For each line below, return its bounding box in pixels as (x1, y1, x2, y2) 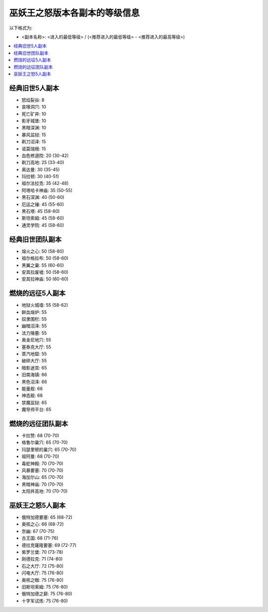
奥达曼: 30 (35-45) (21, 167, 60, 173)
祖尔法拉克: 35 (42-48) (21, 180, 69, 186)
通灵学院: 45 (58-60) (21, 222, 65, 228)
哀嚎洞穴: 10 (21, 104, 47, 110)
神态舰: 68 (21, 393, 43, 399)
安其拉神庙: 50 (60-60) (21, 276, 69, 282)
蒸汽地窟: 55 (21, 350, 47, 356)
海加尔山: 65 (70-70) (21, 474, 64, 480)
